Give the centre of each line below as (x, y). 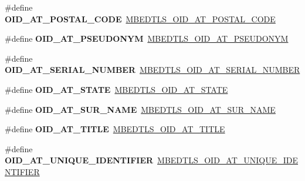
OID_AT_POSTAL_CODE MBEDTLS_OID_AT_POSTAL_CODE (140, 19)
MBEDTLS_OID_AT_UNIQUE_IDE (228, 160)
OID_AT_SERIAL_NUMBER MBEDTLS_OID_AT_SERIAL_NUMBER (152, 70)
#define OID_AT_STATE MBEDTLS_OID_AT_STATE (116, 89)
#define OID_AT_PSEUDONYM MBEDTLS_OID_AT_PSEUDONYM (147, 38)
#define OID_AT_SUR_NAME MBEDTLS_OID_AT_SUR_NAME (140, 109)
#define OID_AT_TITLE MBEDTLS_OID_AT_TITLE (115, 129)
